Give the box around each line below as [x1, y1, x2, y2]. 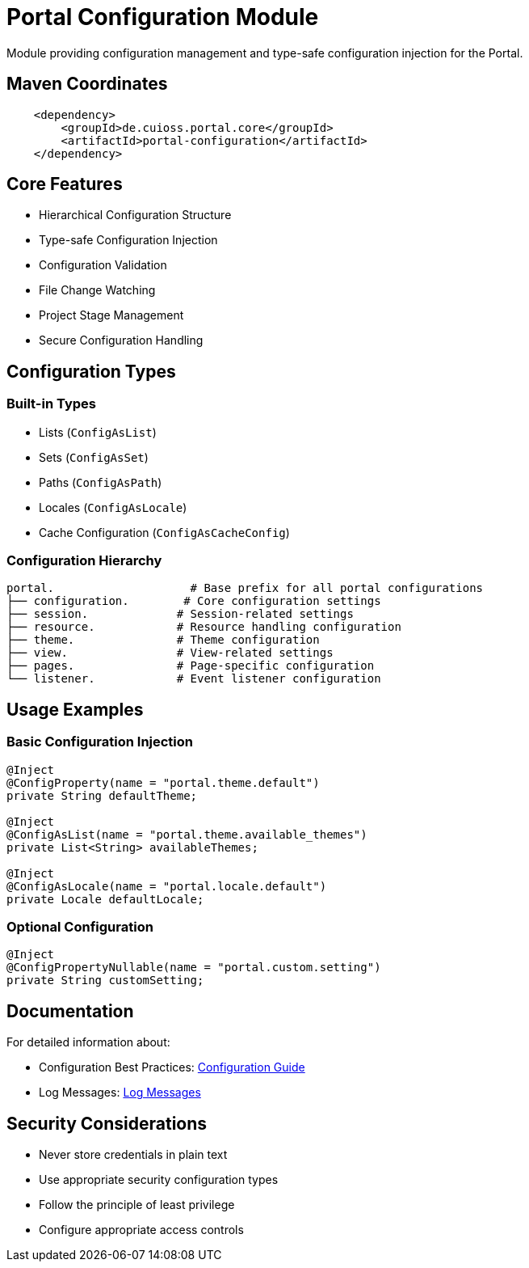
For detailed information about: [6, 1035, 170, 1050]
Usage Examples [6, 699, 144, 720]
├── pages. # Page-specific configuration [6, 659, 375, 673]
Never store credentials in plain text [39, 1148, 228, 1162]
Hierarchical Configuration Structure [39, 208, 232, 222]
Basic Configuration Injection [6, 733, 194, 750]
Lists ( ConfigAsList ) [39, 425, 157, 439]
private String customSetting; [6, 974, 204, 987]
